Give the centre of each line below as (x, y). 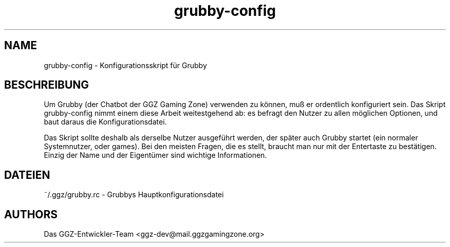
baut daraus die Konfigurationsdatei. (105, 122)
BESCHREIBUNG (47, 85)
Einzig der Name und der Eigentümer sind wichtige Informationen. (155, 155)
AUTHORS (31, 214)
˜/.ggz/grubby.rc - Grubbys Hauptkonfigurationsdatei (134, 195)
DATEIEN (27, 175)
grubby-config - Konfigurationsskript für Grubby (125, 65)
